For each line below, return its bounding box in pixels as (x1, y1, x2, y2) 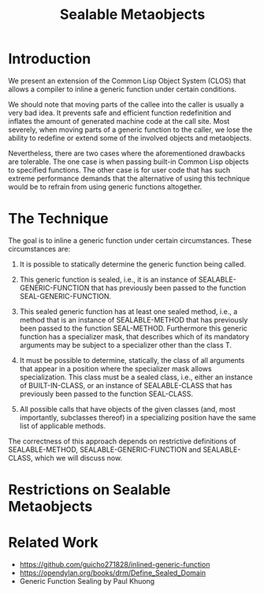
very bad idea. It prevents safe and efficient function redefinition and (8, 108, 232, 118)
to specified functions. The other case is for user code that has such (8, 165, 231, 174)
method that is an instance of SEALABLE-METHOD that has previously (19, 315, 248, 324)
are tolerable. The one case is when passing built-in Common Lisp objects (8, 156, 250, 166)
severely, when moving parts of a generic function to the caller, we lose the (8, 125, 253, 134)
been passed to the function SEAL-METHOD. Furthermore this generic (19, 323, 248, 333)
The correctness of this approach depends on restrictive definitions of (8, 436, 236, 446)
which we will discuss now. (34, 453, 123, 462)
